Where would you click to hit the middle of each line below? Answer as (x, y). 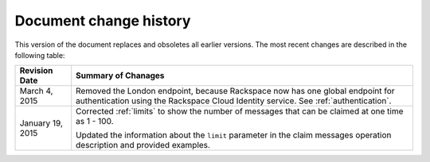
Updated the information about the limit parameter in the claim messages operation (234, 135)
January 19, (41, 123)
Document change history (103, 21)
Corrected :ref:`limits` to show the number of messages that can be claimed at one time (240, 111)
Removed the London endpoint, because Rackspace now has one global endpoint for (235, 91)
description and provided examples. (143, 145)
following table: (40, 55)
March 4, (36, 91)
